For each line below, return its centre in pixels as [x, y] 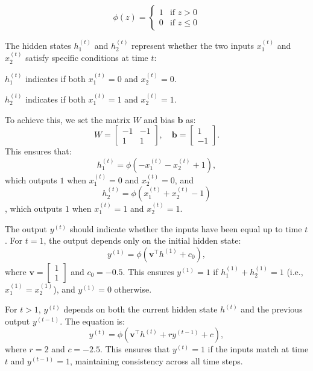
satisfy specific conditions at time [87, 58]
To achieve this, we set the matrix [68, 119]
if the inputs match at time [258, 349]
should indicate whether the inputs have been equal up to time [186, 228]
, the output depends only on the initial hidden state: [142, 240]
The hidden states [38, 45]
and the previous [272, 309]
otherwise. [133, 289]
